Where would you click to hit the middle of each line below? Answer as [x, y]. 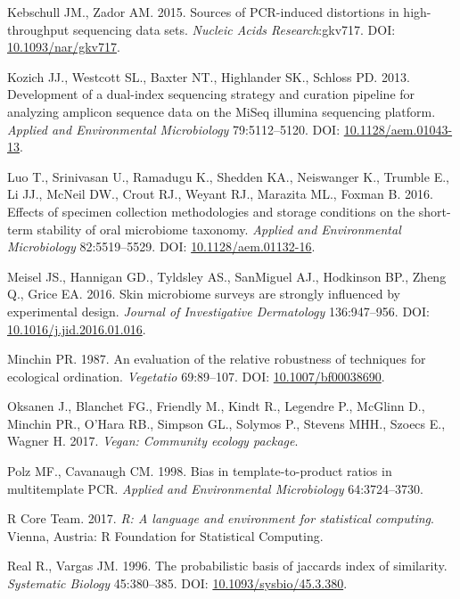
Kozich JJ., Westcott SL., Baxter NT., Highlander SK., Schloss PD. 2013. [209, 76]
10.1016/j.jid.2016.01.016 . [77, 328]
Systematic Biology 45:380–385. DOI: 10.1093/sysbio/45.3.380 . [177, 583]
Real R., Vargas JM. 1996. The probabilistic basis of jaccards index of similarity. [227, 566]
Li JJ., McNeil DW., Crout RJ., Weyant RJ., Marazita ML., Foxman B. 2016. [220, 194]
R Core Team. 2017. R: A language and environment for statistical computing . [221, 518]
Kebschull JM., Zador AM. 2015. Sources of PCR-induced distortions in [203, 12]
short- [435, 211]
